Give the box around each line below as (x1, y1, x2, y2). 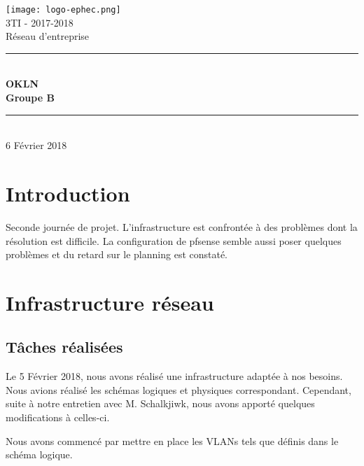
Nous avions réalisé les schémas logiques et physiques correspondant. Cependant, (6, 382, 351, 397)
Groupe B (6, 90, 55, 105)
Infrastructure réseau (6, 288, 214, 316)
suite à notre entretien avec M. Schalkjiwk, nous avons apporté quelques (6, 396, 315, 411)
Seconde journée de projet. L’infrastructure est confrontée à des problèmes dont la (6, 219, 358, 234)
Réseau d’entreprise (6, 29, 90, 43)
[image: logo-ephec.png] (6, 5, 121, 15)
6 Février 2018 (6, 138, 67, 153)
